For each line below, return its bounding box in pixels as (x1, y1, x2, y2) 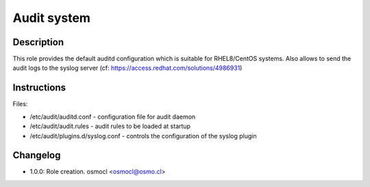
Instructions (12, 82, 66, 94)
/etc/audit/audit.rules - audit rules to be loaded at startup (29, 122, 191, 130)
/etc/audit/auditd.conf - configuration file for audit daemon (29, 112, 196, 121)
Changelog (12, 149, 61, 161)
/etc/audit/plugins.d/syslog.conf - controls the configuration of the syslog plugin (29, 132, 257, 140)
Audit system (12, 10, 90, 25)
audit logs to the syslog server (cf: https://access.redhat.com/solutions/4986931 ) (12, 64, 243, 72)
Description (12, 36, 64, 48)
